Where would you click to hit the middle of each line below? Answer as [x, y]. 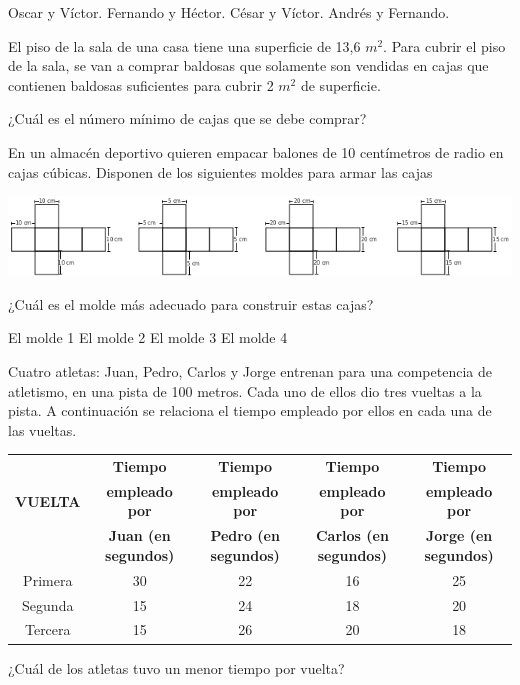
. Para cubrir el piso [444, 45]
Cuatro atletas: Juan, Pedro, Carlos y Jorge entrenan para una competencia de [250, 370]
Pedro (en [245, 535]
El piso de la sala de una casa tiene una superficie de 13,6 [184, 45]
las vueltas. [42, 429]
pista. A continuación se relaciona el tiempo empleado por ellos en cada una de [250, 410]
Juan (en [139, 535]
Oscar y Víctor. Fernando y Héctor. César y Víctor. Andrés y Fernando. [229, 12]
